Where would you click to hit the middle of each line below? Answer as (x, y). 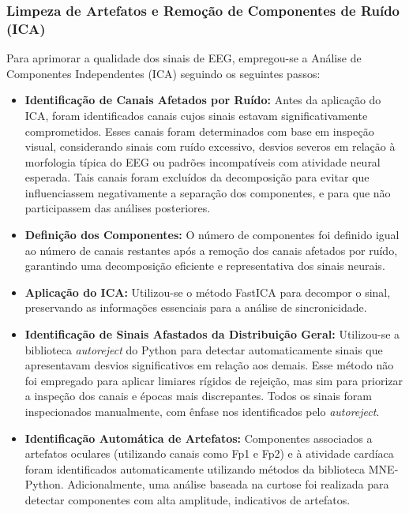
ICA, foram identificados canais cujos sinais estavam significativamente (196, 115)
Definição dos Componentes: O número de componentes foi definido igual (212, 235)
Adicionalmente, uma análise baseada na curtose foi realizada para (228, 484)
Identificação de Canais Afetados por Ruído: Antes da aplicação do (203, 100)
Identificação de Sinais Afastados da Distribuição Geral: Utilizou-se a (212, 334)
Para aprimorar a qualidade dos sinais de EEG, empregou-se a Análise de (184, 58)
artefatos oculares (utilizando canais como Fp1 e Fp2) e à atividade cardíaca (209, 453)
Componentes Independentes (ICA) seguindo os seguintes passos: (163, 73)
